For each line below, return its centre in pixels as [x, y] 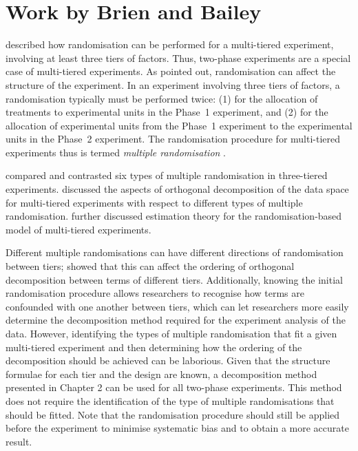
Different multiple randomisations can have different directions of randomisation [175, 252]
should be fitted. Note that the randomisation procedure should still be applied [173, 414]
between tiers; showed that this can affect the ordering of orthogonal [150, 266]
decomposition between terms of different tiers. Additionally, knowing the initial [174, 279]
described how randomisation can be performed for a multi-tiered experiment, [170, 44]
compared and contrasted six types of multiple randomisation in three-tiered [167, 175]
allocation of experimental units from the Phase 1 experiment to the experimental [179, 125]
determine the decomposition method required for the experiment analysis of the [176, 320]
